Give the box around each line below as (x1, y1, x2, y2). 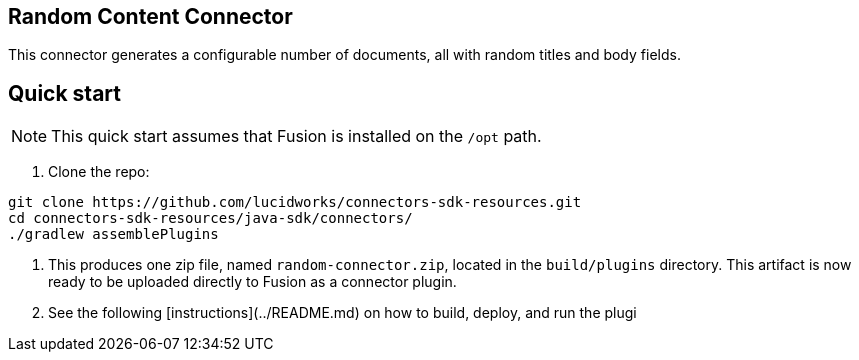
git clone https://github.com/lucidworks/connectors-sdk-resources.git (8, 194, 582, 211)
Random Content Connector (8, 4, 293, 29)
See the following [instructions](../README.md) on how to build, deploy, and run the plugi (48, 304, 637, 322)
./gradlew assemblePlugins (8, 226, 219, 243)
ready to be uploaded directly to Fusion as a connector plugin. (48, 273, 457, 291)
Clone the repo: (48, 163, 150, 181)
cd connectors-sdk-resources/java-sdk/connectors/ (8, 210, 413, 227)
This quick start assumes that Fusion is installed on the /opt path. (51, 126, 542, 147)
